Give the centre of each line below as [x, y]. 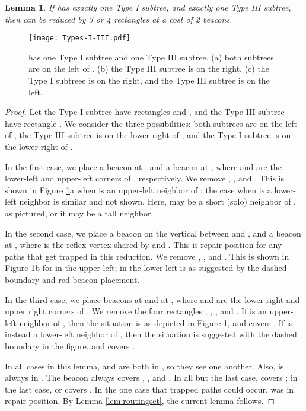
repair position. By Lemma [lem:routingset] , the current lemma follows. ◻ [140, 401]
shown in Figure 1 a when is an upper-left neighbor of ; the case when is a [138, 189]
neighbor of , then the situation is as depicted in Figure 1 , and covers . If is [156, 322]
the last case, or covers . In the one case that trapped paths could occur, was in [149, 389]
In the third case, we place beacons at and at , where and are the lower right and [152, 299]
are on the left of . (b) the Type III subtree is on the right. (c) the [149, 68]
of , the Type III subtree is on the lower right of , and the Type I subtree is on [148, 135]
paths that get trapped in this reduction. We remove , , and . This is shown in [147, 256]
